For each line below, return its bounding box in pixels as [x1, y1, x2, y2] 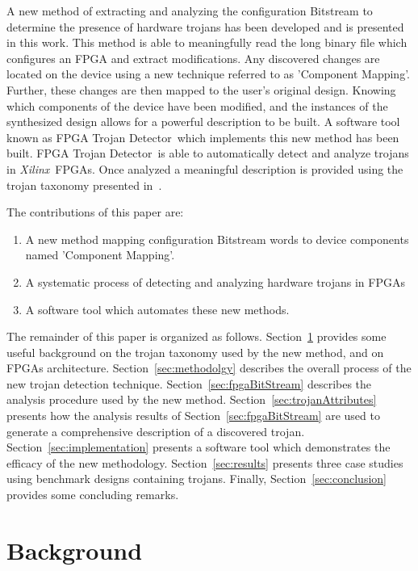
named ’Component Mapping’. [25, 246, 175, 263]
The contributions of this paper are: [6, 204, 184, 220]
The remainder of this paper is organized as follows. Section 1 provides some [6, 328, 387, 345]
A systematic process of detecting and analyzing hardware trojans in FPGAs [25, 273, 405, 290]
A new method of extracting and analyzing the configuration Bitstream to [6, 2, 373, 19]
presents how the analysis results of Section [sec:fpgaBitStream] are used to [6, 407, 380, 424]
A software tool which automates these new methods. [25, 300, 290, 317]
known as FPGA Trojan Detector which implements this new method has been [6, 128, 399, 145]
